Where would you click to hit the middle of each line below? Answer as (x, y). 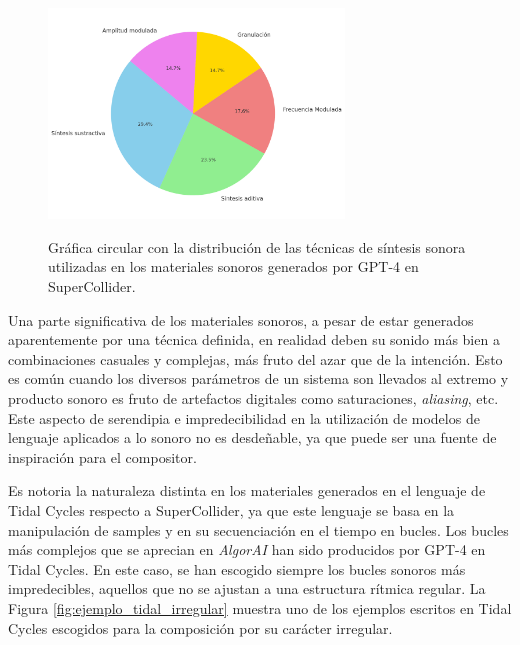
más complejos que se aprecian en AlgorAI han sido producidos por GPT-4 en (247, 549)
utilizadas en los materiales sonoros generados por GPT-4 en (233, 266)
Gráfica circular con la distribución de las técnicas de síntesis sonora (257, 246)
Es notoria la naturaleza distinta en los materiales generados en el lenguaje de (247, 490)
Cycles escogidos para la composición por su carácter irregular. (200, 627)
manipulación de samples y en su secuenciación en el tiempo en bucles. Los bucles (258, 529)
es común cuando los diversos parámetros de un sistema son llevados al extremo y (258, 378)
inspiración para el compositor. (102, 456)
